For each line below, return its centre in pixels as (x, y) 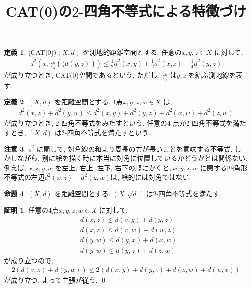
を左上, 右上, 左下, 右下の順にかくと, (113, 167)
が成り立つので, (29, 260)
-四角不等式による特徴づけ (163, 11)
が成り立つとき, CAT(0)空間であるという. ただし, (82, 75)
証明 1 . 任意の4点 (31, 210)
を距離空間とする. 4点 (89, 102)
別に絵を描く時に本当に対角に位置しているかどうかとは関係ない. (145, 158)
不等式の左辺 (24, 177)
